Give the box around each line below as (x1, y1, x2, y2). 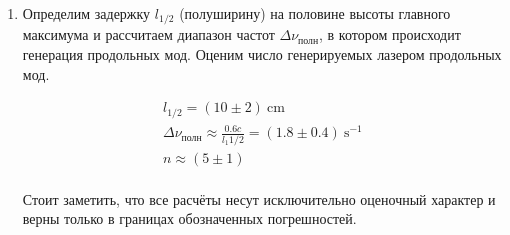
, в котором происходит (319, 24, 461, 45)
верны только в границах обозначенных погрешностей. (22, 208, 357, 229)
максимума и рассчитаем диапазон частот (22, 24, 275, 45)
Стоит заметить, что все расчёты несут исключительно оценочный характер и (22, 188, 496, 209)
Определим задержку (22, 3, 151, 23)
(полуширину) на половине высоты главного (179, 3, 451, 23)
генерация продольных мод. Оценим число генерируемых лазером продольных (22, 44, 502, 65)
